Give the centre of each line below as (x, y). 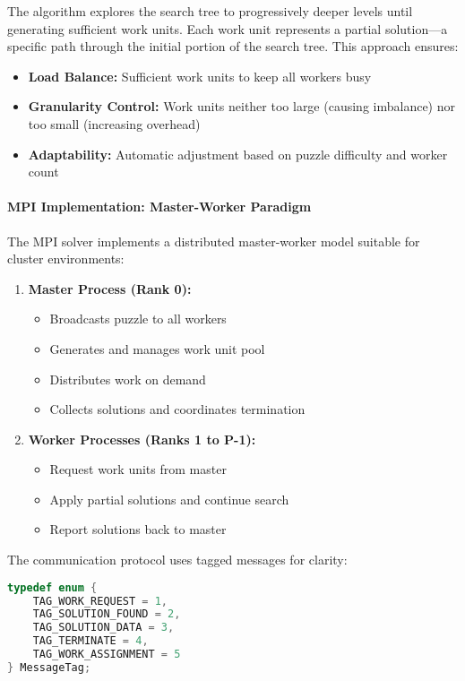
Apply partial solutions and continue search (169, 499)
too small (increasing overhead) (114, 123)
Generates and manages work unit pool (157, 348)
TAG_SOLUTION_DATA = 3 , (103, 628)
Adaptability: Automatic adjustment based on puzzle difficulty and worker (238, 154)
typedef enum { (52, 587)
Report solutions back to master (138, 529)
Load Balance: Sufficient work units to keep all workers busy (200, 76)
